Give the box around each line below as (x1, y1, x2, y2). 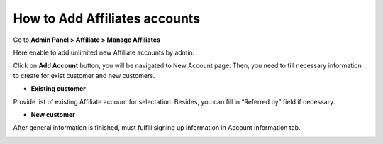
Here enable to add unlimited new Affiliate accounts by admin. (13, 48, 195, 57)
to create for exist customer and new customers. (13, 71, 155, 79)
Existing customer (30, 84, 87, 93)
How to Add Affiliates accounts (13, 11, 201, 26)
